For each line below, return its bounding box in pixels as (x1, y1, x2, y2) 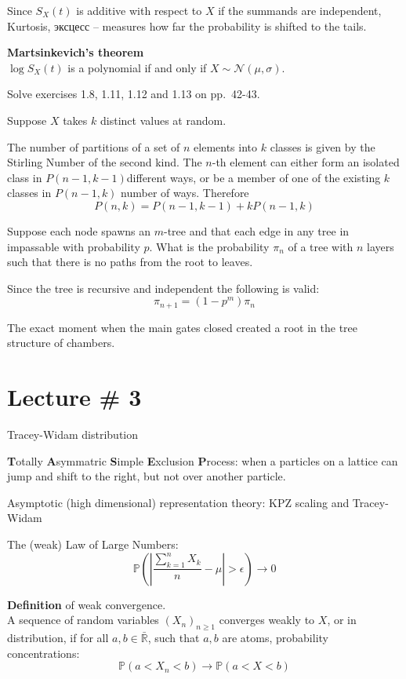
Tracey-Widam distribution (7, 426, 139, 443)
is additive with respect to (76, 2, 202, 18)
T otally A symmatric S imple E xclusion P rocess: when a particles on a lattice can (7, 452, 398, 469)
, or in (327, 611, 357, 628)
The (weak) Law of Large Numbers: (7, 536, 179, 553)
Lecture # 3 (7, 381, 142, 413)
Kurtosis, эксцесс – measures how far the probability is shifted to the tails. (7, 17, 367, 34)
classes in (7, 184, 52, 201)
